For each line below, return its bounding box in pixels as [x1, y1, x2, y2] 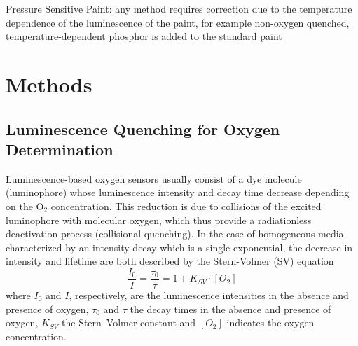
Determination [6, 138, 113, 160]
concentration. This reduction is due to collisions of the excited [50, 198, 322, 213]
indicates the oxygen [226, 315, 315, 330]
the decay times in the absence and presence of [130, 301, 331, 316]
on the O [6, 198, 44, 213]
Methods [6, 69, 92, 98]
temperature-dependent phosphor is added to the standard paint [6, 29, 282, 43]
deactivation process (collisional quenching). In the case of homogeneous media [6, 226, 344, 241]
